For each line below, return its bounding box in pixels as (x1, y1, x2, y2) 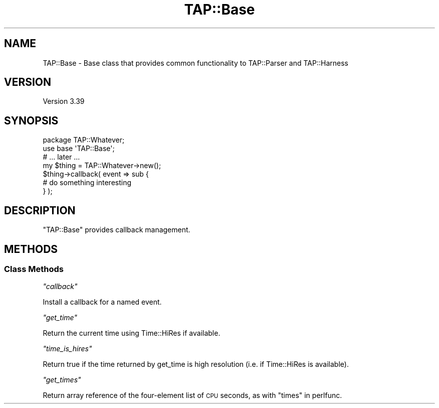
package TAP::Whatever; (43, 135, 125, 145)
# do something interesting (43, 178, 132, 187)
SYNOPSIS (4, 114, 59, 127)
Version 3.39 (43, 97, 85, 106)
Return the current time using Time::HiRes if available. (43, 329, 221, 338)
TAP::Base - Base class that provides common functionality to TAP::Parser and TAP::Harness (43, 58, 348, 67)
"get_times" (43, 375, 81, 384)
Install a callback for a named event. (43, 298, 162, 307)
